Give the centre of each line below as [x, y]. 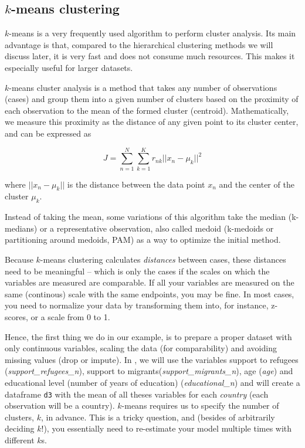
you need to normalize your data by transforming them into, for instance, [137, 305]
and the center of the [257, 184]
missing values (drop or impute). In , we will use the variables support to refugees [152, 359]
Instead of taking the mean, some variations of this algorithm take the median [145, 217]
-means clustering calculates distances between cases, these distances [163, 259]
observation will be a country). [60, 405]
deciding [20, 428]
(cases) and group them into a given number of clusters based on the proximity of [152, 99]
